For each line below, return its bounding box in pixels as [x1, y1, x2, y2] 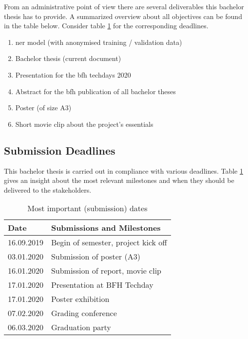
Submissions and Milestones [51, 222, 161, 234]
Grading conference [51, 307, 117, 319]
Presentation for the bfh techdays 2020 [15, 69, 131, 80]
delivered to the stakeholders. [4, 184, 92, 195]
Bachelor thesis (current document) [15, 53, 121, 63]
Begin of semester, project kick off [51, 237, 167, 248]
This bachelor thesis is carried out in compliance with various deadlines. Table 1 [4, 165, 243, 176]
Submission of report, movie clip [51, 265, 161, 277]
